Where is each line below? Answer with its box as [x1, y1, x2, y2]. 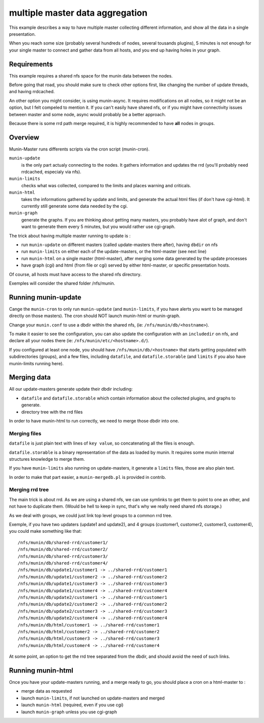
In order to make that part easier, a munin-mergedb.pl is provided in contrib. [9, 474, 166, 480]
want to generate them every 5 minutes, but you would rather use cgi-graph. [21, 224, 176, 230]
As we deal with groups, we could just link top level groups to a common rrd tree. [9, 512, 173, 518]
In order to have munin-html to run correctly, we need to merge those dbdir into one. [9, 418, 179, 424]
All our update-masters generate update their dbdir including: [9, 386, 133, 392]
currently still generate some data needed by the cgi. [21, 203, 128, 209]
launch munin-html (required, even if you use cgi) [21, 702, 124, 708]
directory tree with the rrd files [21, 409, 83, 415]
